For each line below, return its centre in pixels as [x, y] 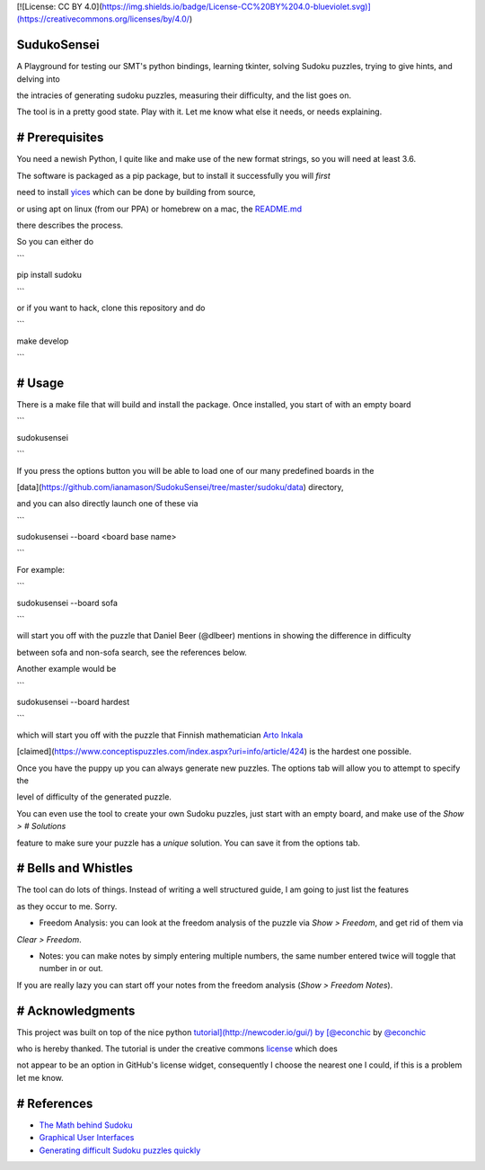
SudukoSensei [58, 45]
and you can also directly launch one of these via [107, 504]
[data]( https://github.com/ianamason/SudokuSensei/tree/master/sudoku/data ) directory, [181, 487]
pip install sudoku [49, 275]
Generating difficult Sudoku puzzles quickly [120, 1150]
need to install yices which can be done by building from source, [136, 192]
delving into [38, 79]
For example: [41, 569]
